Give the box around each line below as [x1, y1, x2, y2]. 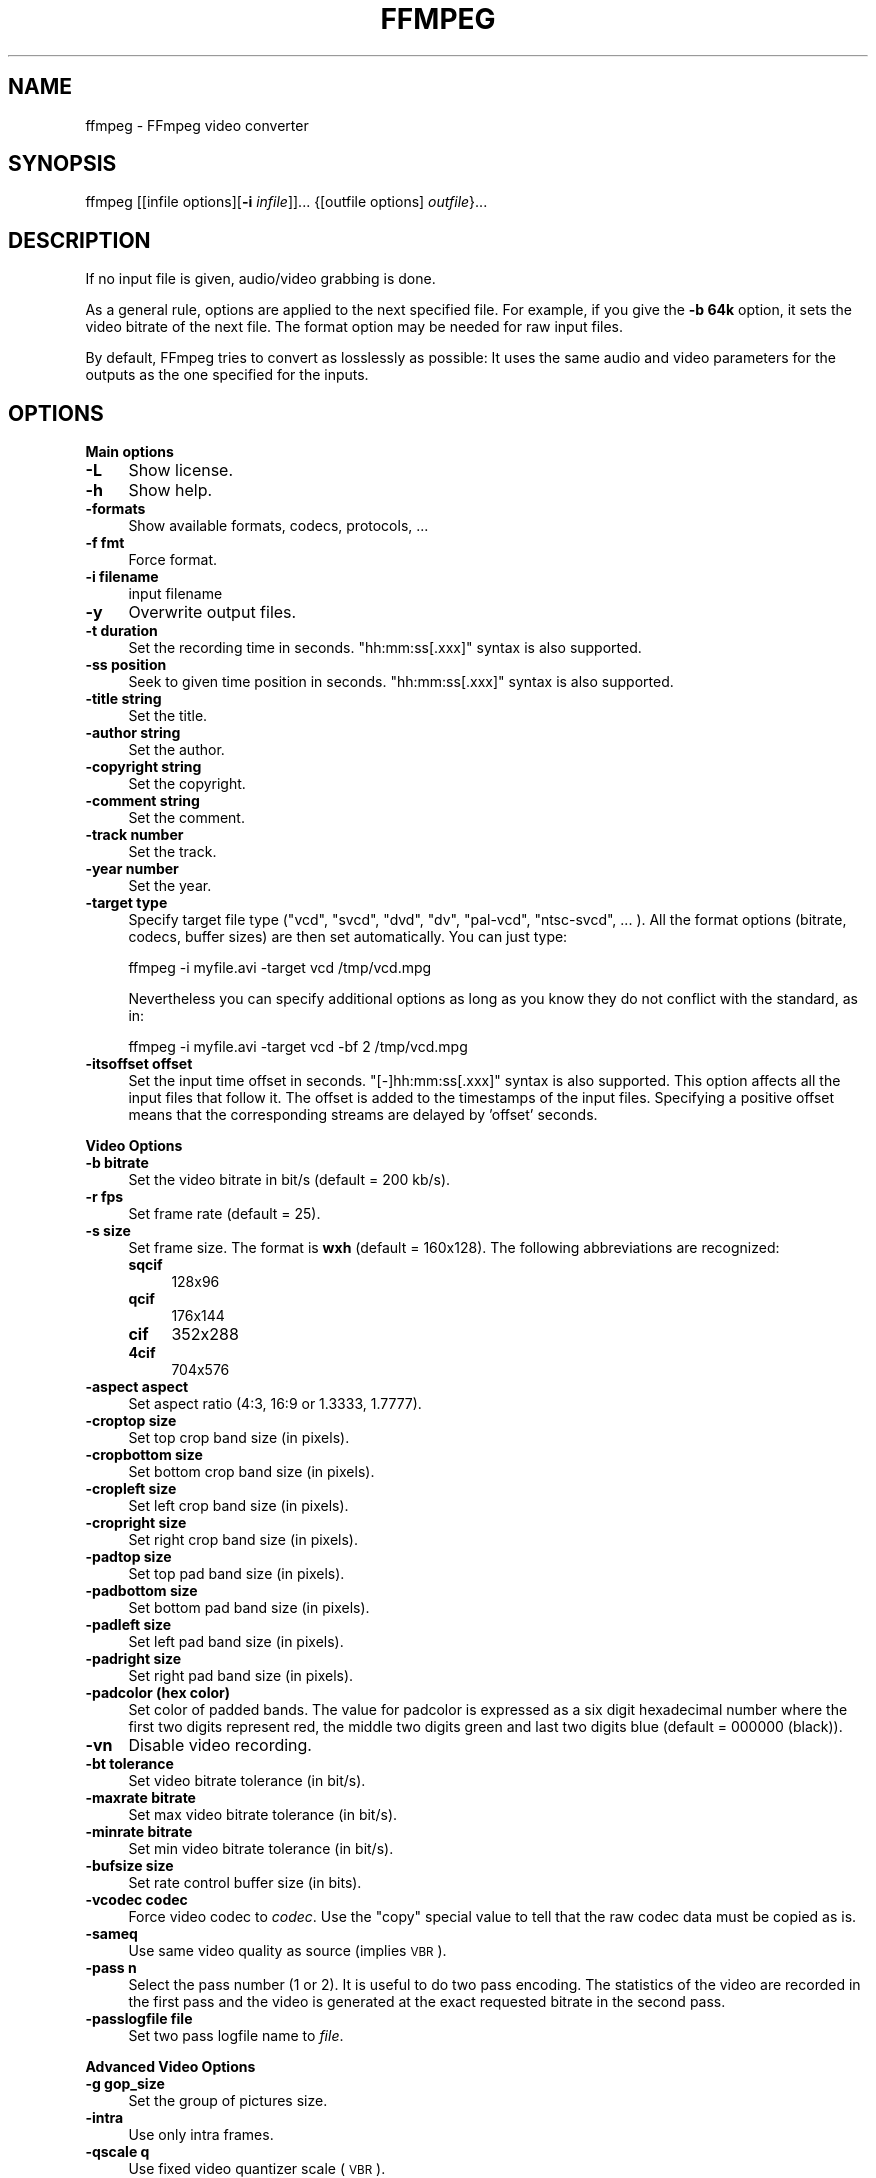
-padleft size [85, 1616, 172, 1634]
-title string [85, 690, 162, 708]
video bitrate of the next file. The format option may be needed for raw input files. [85, 318, 624, 336]
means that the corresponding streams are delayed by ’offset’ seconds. [128, 1106, 598, 1124]
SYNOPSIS [8, 151, 117, 177]
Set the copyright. [128, 775, 246, 793]
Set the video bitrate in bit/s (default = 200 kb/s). [128, 1171, 451, 1189]
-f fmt [85, 534, 125, 552]
